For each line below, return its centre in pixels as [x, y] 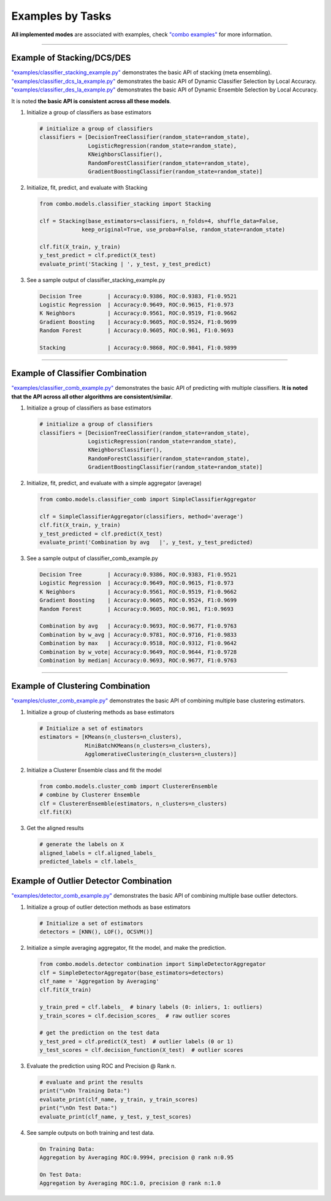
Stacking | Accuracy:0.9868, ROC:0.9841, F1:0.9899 [138, 348]
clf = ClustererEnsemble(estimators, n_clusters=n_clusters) [133, 803]
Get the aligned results [55, 828]
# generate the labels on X [82, 845]
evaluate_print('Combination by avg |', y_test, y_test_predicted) [146, 542]
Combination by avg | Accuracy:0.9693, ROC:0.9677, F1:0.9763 [138, 626]
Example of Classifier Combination [79, 374]
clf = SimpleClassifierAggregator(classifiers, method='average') [141, 516]
